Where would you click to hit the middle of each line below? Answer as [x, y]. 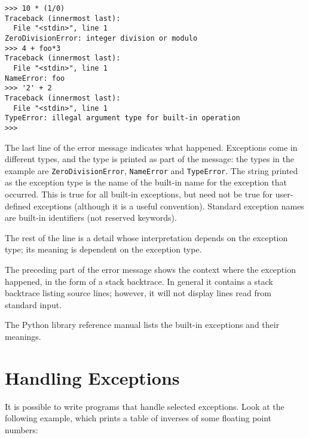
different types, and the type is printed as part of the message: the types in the [149, 159]
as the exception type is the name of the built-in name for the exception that [146, 182]
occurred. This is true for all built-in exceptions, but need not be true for [139, 194]
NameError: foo [35, 78]
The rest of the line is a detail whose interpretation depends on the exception [146, 237]
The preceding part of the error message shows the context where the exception [150, 269]
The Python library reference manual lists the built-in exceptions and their [142, 325]
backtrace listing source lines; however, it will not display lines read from [138, 293]
